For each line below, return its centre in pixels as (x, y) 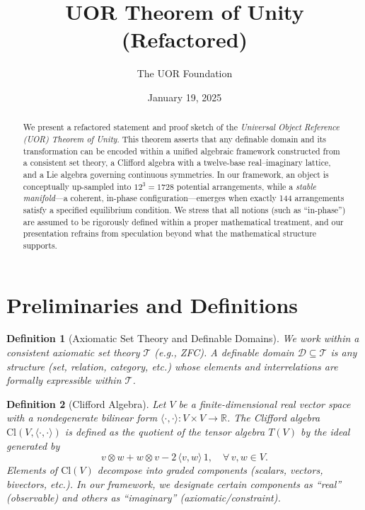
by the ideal (325, 432)
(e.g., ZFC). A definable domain (224, 352)
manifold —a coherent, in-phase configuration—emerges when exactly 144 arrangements (184, 198)
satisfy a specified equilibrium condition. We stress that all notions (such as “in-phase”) (184, 209)
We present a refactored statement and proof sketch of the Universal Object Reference (181, 127)
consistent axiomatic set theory (73, 352)
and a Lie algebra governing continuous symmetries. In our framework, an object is (176, 174)
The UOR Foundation (185, 73)
